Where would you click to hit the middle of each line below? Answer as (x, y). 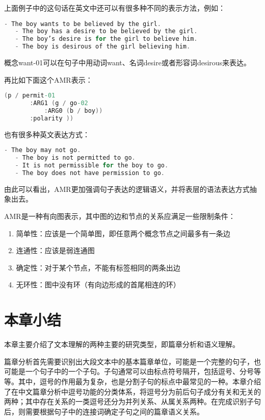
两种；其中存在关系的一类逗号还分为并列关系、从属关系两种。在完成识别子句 (132, 401)
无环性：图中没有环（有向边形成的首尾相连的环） (98, 285)
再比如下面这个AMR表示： (48, 79)
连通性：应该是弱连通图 (55, 250)
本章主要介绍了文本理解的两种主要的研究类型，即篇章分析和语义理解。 (122, 344)
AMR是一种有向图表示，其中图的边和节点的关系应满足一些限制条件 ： (120, 216)
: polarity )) (52, 118)
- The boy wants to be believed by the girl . (83, 24)
